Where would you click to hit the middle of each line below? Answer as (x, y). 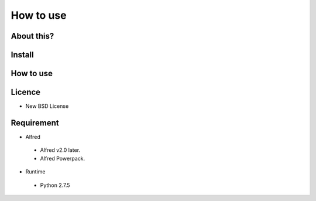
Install (23, 55)
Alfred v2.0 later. (60, 150)
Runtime (35, 172)
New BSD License (47, 106)
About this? (32, 36)
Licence (26, 92)
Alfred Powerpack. (63, 158)
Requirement (35, 123)
